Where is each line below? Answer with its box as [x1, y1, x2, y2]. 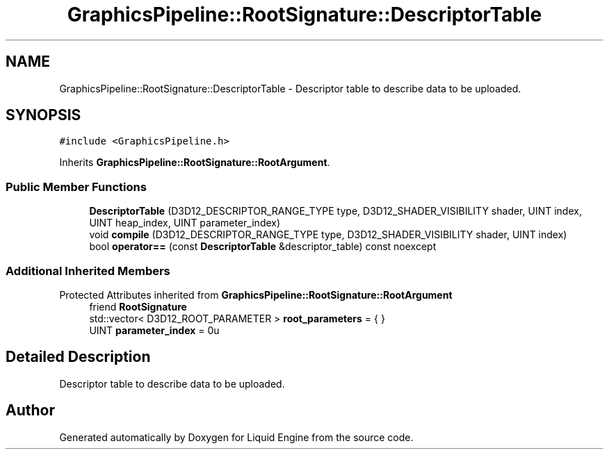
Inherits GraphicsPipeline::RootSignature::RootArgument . [59, 156, 330, 169]
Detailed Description [6, 348, 151, 366]
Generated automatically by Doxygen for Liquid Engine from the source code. [59, 431, 414, 443]
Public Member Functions [6, 179, 147, 194]
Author [6, 402, 55, 420]
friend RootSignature [89, 300, 187, 313]
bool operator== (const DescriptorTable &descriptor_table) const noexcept [89, 240, 437, 253]
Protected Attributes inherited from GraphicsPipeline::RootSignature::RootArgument [59, 288, 453, 301]
